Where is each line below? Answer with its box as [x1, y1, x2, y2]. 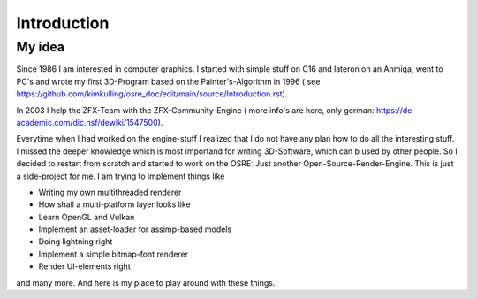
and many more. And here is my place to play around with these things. [16, 277, 276, 287]
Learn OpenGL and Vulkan [38, 211, 135, 222]
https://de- [375, 104, 416, 115]
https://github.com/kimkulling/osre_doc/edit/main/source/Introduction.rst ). [16, 88, 288, 99]
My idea [16, 39, 65, 55]
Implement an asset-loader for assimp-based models [38, 224, 232, 234]
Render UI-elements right [38, 261, 132, 272]
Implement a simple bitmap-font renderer [38, 249, 189, 259]
